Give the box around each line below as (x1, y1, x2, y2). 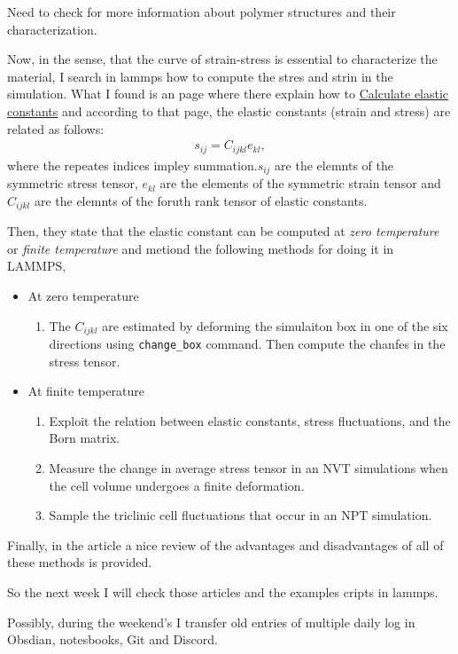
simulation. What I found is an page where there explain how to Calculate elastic (7, 84, 449, 103)
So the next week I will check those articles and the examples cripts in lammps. (7, 582, 439, 601)
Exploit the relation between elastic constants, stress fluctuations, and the (49, 411, 451, 429)
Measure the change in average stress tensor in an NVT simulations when (49, 459, 448, 477)
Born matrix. (49, 429, 120, 447)
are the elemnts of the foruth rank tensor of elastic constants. (34, 191, 368, 209)
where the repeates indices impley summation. (7, 155, 258, 174)
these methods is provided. (7, 553, 152, 571)
